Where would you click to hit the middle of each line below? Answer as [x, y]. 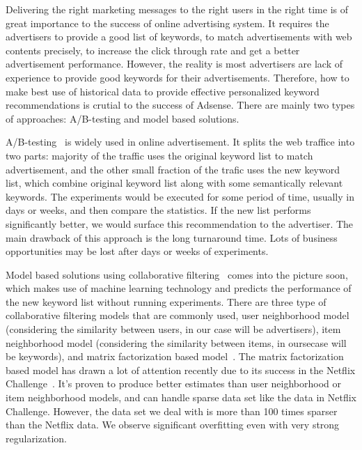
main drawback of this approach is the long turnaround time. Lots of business [172, 237]
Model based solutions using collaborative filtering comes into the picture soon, [177, 274]
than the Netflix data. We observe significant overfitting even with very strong [173, 425]
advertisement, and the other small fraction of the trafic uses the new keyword [173, 169]
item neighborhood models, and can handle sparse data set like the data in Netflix [181, 397]
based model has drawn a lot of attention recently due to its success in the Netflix [181, 370]
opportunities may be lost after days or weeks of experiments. [137, 251]
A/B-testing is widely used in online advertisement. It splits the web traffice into [180, 142]
